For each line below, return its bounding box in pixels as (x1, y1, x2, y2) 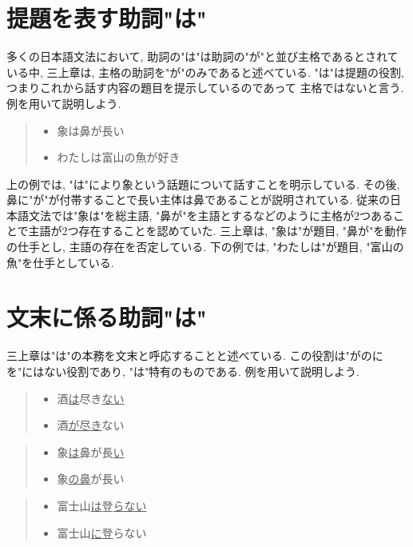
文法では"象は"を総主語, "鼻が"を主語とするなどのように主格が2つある (28, 206, 394, 223)
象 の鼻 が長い (57, 470, 125, 487)
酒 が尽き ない (57, 417, 125, 433)
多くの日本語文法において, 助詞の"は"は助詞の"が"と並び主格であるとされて (6, 48, 399, 65)
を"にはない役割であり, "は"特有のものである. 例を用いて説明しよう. (6, 362, 360, 379)
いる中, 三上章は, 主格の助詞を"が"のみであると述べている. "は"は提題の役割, (6, 63, 404, 80)
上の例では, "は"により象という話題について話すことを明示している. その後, (6, 175, 400, 192)
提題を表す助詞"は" (6, 2, 207, 34)
